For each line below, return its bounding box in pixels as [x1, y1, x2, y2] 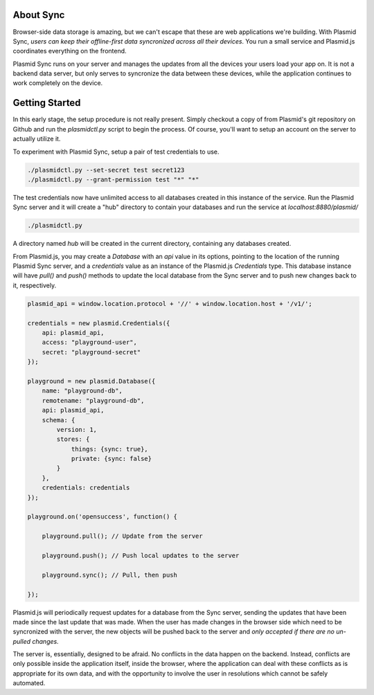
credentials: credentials [42, 484, 130, 491]
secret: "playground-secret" [42, 348, 141, 356]
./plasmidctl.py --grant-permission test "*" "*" [27, 175, 199, 183]
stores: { [56, 435, 90, 443]
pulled [12, 637, 31, 645]
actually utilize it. [12, 135, 61, 143]
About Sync [12, 9, 65, 21]
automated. [12, 679, 46, 687]
